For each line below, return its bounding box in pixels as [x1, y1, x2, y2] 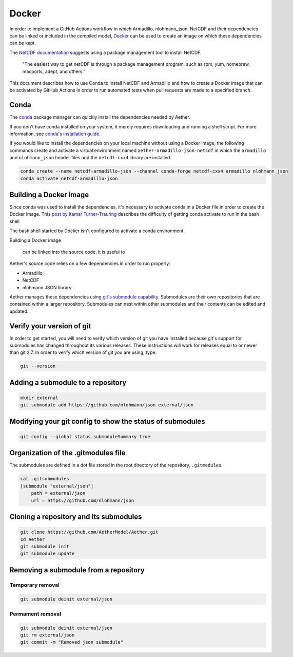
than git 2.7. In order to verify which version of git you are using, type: [9, 349, 157, 355]
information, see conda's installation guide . [9, 130, 101, 137]
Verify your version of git [9, 322, 91, 330]
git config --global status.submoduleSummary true [20, 434, 151, 439]
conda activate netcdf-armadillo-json [20, 175, 118, 181]
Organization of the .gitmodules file [9, 448, 126, 457]
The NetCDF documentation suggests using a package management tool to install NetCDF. [9, 49, 202, 55]
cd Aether [20, 536, 45, 542]
